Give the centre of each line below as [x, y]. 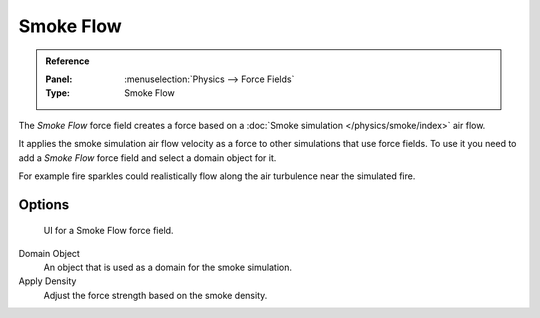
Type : [57, 93]
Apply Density [47, 281]
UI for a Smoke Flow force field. [108, 231]
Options [44, 204]
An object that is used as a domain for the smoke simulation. [167, 267]
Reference [67, 61]
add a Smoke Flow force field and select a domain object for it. [147, 157]
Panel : [59, 79]
